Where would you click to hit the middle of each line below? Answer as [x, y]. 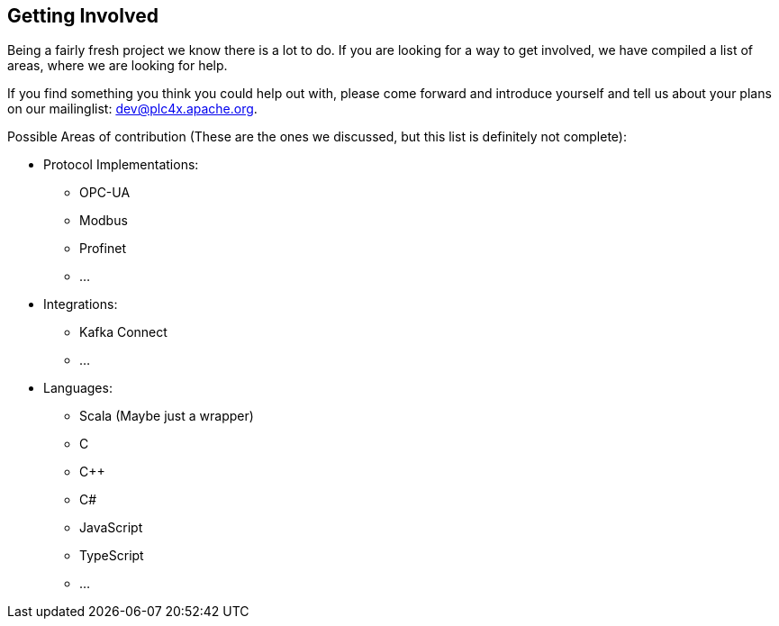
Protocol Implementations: [121, 165]
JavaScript [111, 528]
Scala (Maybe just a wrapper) [167, 416]
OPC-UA [105, 193]
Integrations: [81, 304]
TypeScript [112, 556]
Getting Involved [83, 16]
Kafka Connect [123, 332]
